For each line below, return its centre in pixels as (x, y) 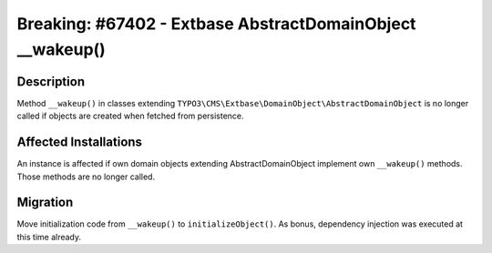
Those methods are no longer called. (86, 177)
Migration (45, 202)
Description (51, 81)
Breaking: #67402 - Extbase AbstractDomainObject (216, 24)
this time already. (49, 237)
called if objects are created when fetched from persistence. (131, 116)
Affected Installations (80, 142)
